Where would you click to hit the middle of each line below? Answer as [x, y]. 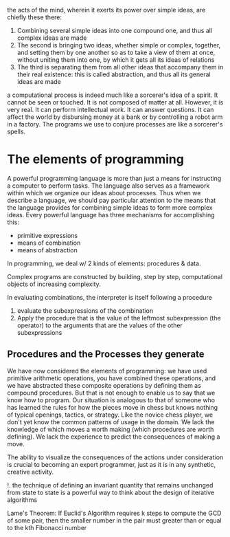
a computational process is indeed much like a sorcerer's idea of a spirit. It [113, 95]
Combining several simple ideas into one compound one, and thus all [115, 31]
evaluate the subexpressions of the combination [85, 310]
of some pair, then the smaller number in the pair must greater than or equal [114, 520]
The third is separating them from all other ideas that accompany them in [120, 67]
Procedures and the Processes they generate [106, 354]
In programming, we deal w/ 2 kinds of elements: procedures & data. [104, 263]
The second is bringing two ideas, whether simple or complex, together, [119, 45]
